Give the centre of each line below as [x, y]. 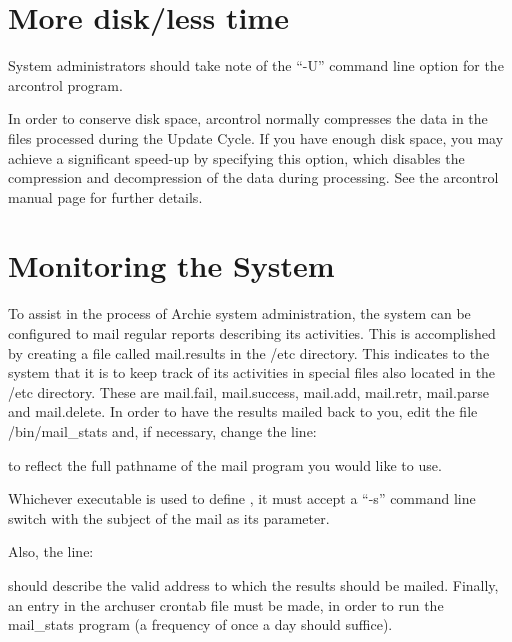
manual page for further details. [105, 196]
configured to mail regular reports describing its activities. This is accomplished [252, 333]
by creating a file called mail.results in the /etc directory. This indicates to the [249, 352]
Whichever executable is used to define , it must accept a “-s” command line [242, 498]
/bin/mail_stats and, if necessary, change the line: [162, 430]
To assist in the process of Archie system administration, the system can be [239, 313]
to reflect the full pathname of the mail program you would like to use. [225, 464]
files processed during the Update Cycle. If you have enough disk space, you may [256, 137]
